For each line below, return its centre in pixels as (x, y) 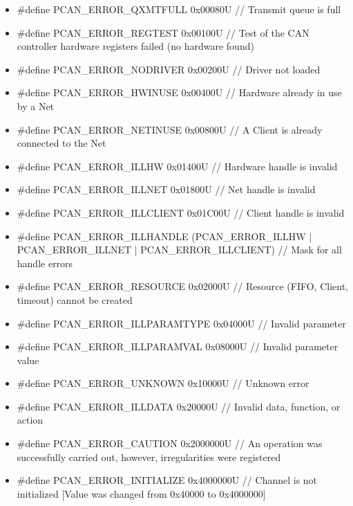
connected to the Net (61, 143)
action (30, 420)
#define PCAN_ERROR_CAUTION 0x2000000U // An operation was (170, 443)
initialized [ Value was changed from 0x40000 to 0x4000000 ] (141, 493)
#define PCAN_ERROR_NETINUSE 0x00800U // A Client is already (170, 129)
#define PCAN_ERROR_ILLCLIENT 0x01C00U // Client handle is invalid (181, 212)
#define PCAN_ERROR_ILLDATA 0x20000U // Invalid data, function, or (179, 406)
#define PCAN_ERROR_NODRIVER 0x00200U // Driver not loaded (169, 69)
